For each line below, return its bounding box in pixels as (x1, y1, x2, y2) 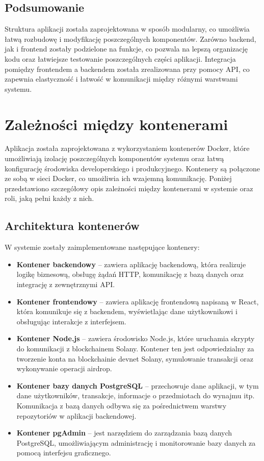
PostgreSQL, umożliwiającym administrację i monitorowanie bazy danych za (16, 437, 256, 448)
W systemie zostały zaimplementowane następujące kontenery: (5, 242, 200, 252)
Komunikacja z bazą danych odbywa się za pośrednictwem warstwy (16, 400, 227, 411)
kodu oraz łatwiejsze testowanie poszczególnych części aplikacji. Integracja (5, 53, 236, 64)
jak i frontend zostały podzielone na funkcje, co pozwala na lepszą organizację (5, 43, 248, 54)
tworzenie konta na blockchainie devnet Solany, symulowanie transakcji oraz (16, 353, 254, 364)
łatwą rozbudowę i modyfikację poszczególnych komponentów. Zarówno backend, (5, 33, 256, 44)
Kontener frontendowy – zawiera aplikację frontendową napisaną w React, (16, 296, 259, 306)
